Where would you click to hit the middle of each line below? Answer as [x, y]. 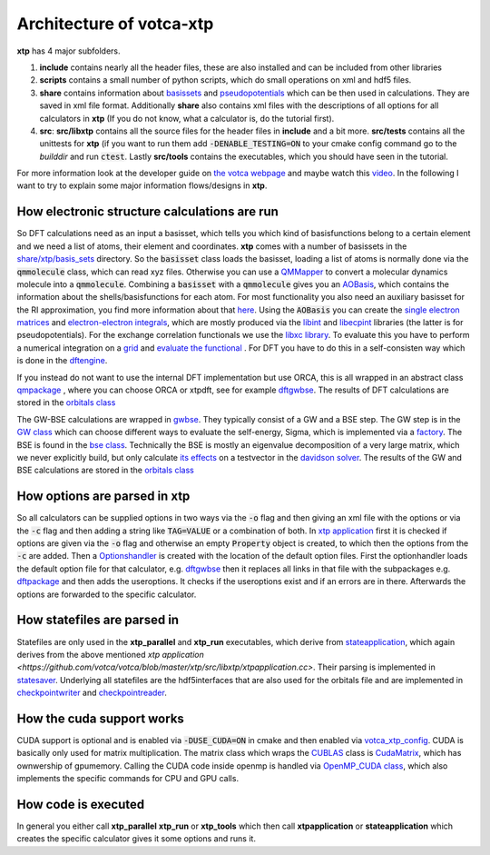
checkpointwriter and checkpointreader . [92, 693]
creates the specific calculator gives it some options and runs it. [136, 839]
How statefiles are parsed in [98, 620]
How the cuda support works [101, 718]
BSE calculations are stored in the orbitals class [105, 470]
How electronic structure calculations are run [147, 212]
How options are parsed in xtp [103, 497]
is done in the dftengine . [62, 361]
